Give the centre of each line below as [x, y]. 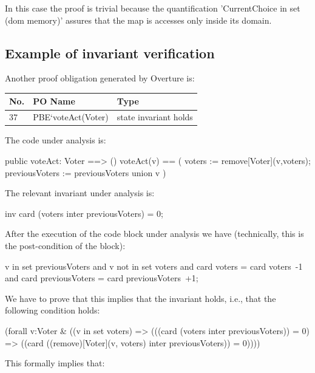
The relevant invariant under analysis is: [80, 193]
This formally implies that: [55, 363]
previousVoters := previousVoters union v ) [86, 172]
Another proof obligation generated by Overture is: [100, 78]
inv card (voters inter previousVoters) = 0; [84, 213]
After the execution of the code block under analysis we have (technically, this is [154, 234]
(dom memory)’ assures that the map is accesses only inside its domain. [138, 20]
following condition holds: [52, 310]
